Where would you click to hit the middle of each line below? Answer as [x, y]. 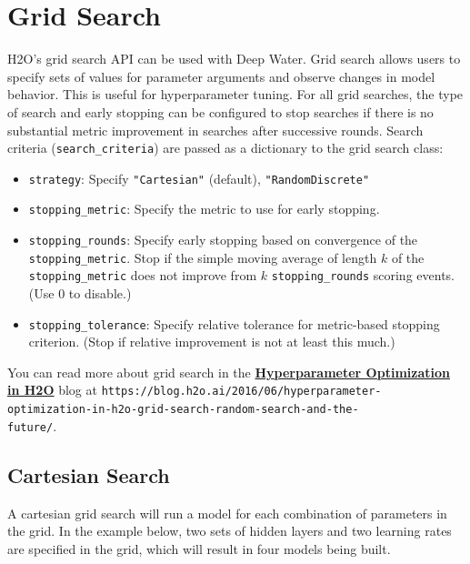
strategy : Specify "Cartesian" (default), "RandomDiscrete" [199, 178]
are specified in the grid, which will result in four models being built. [199, 548]
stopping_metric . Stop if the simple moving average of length [203, 257]
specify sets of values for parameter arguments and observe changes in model [221, 76]
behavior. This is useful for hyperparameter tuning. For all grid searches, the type [235, 94]
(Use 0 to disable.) [80, 293]
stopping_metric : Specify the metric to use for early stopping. [204, 209]
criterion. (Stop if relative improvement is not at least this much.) [212, 342]
